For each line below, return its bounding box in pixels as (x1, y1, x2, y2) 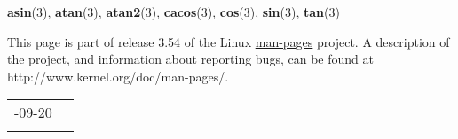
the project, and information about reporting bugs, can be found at (7, 50, 374, 68)
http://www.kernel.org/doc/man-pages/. (7, 66, 229, 85)
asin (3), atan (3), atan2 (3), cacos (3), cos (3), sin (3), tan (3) (7, 3, 340, 20)
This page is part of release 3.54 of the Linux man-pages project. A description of (7, 32, 450, 50)
